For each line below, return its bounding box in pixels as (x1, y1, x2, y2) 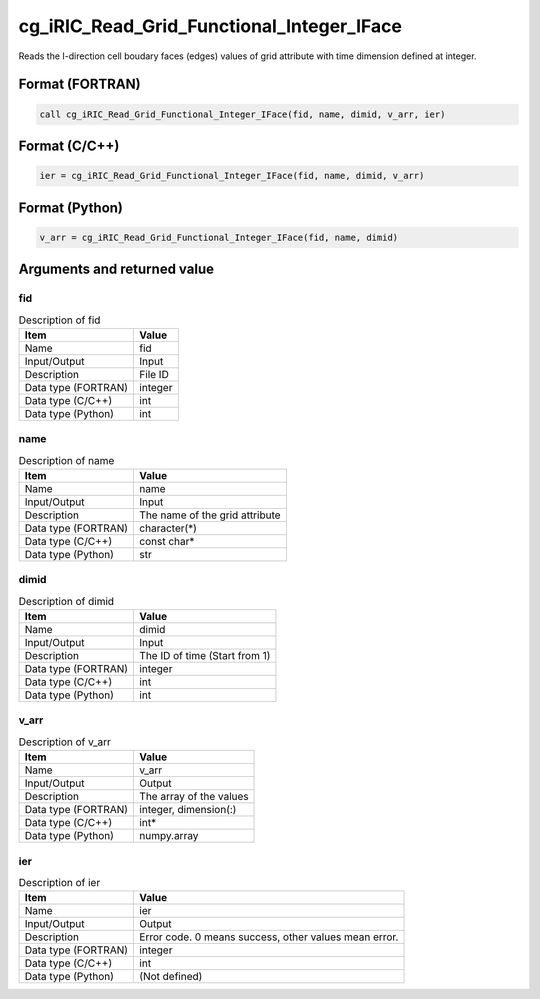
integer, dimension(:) (139, 803, 237, 817)
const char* (139, 534, 195, 548)
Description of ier (18, 876, 101, 890)
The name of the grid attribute (139, 508, 281, 522)
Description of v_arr (18, 735, 112, 749)
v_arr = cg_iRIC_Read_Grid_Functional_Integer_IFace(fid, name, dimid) (39, 231, 399, 243)
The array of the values (139, 790, 249, 804)
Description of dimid (18, 594, 115, 608)
